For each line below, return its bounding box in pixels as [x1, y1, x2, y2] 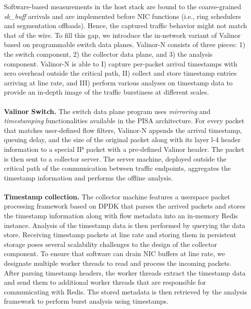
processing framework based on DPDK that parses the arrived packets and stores [4, 201, 246, 211]
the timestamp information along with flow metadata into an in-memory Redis [4, 211, 238, 221]
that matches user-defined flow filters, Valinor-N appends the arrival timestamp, [4, 125, 242, 135]
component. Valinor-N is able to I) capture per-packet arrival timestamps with [4, 58, 237, 68]
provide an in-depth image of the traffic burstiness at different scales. [4, 87, 209, 97]
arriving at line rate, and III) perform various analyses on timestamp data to [4, 77, 233, 87]
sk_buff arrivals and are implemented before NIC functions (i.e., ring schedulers [4, 11, 241, 21]
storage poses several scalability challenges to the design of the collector [4, 239, 217, 249]
